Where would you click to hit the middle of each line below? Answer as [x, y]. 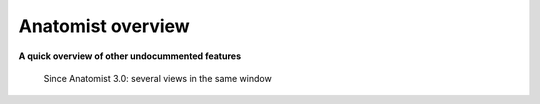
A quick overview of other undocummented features [130, 56]
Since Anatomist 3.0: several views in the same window [157, 78]
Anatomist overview [104, 26]
